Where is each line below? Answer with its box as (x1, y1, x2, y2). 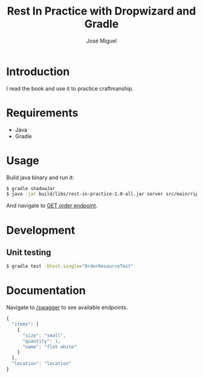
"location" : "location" (11, 360, 71, 367)
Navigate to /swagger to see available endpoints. (6, 304, 128, 311)
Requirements (6, 106, 79, 119)
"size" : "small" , (22, 332, 66, 339)
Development (6, 223, 76, 237)
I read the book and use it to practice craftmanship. (6, 85, 134, 92)
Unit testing (6, 247, 51, 257)
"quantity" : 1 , (22, 338, 61, 344)
